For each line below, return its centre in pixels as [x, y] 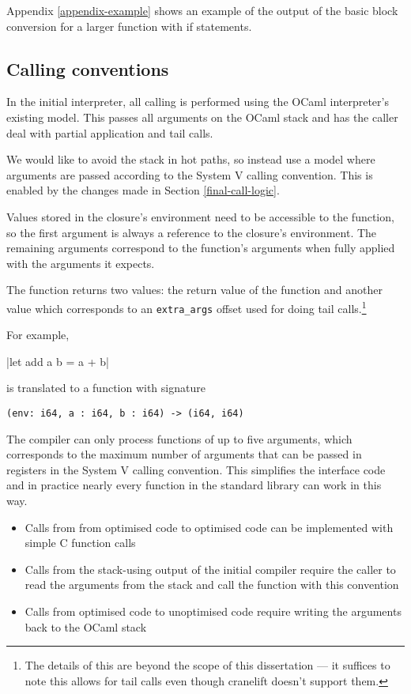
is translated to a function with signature [106, 388]
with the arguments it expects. [81, 263]
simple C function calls [80, 543]
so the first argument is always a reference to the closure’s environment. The [192, 232]
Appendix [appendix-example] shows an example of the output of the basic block [202, 10]
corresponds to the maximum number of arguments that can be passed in [184, 454]
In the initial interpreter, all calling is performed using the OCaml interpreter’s [198, 102]
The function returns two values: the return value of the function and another [194, 290]
